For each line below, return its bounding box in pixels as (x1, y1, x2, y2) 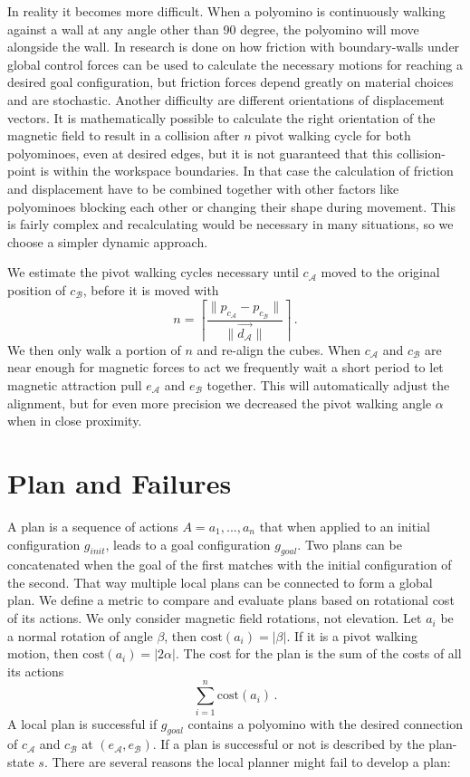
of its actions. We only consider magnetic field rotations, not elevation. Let (7, 609, 422, 628)
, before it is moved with (82, 280, 219, 299)
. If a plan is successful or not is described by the (152, 734, 425, 753)
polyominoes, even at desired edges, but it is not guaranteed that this (7, 143, 393, 162)
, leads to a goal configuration (105, 534, 271, 553)
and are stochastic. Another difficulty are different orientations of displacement (7, 90, 445, 109)
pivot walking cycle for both (255, 126, 411, 145)
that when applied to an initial (259, 516, 430, 535)
